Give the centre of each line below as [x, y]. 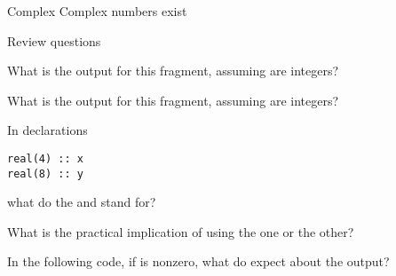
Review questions [54, 40]
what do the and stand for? [82, 202]
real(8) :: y [45, 173]
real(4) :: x [45, 158]
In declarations [48, 130]
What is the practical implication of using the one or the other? [181, 231]
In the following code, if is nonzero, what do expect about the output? [198, 261]
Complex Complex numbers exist [97, 11]
